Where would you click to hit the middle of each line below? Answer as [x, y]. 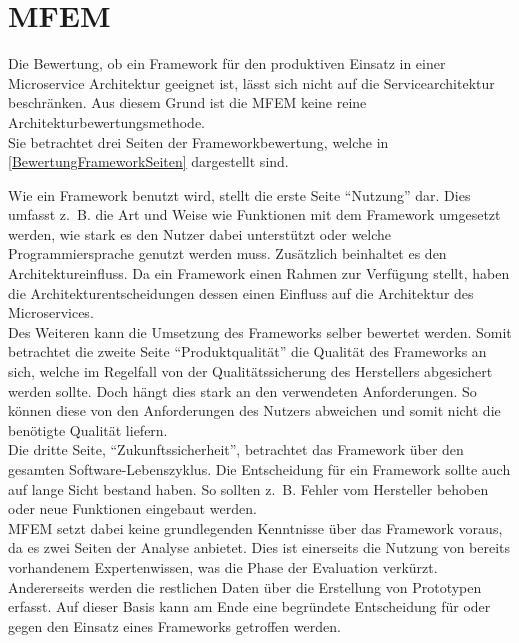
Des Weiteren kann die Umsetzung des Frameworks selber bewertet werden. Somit [260, 331]
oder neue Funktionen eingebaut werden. [132, 508]
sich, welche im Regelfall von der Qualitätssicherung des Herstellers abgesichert [250, 371]
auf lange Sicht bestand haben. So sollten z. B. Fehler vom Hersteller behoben [248, 488]
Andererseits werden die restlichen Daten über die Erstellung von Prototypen [245, 586]
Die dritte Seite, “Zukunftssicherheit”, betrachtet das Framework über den [236, 449]
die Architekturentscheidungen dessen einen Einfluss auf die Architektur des [241, 292]
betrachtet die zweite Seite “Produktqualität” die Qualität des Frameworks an [247, 351]
